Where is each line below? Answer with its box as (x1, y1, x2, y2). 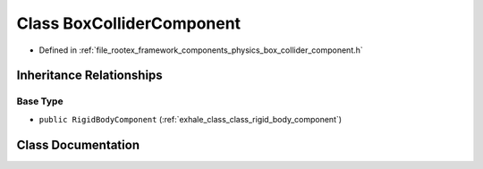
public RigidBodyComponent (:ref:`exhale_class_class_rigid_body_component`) (38, 114, 343, 124)
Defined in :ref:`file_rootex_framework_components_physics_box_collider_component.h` (38, 45, 364, 55)
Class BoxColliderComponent (16, 13, 241, 33)
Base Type (16, 95, 64, 107)
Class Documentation (16, 137, 140, 152)
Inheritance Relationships (16, 68, 163, 83)
